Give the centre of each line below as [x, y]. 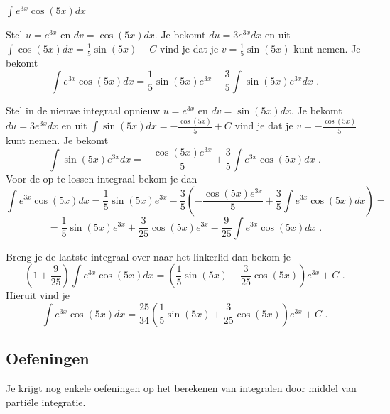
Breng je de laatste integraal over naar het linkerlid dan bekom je [148, 256]
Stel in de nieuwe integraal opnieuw [83, 110]
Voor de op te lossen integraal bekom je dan [102, 178]
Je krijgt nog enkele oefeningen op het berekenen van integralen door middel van [181, 387]
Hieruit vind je [38, 295]
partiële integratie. [46, 402]
